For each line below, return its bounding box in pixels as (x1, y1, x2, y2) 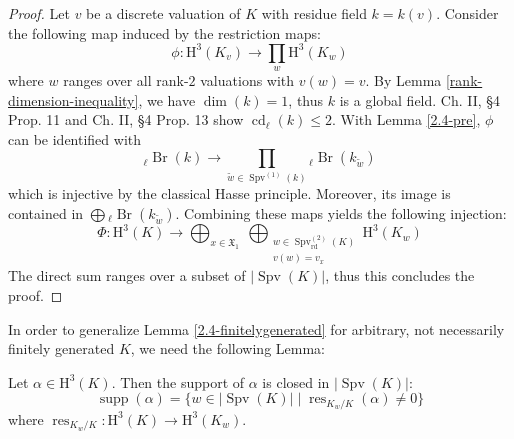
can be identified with (8, 128, 142, 149)
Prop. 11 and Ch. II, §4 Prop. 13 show (8, 109, 244, 130)
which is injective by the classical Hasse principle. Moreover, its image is (8, 183, 451, 204)
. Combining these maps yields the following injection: (175, 202, 507, 223)
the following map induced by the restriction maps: (8, 22, 321, 43)
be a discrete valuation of (86, 3, 241, 23)
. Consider (436, 3, 499, 23)
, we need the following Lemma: (130, 338, 326, 359)
